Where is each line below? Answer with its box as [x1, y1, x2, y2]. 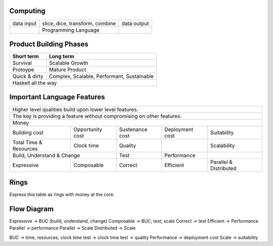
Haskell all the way [12, 79, 57, 87]
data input [12, 20, 37, 27]
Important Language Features [9, 93, 105, 101]
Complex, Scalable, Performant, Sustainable [49, 73, 154, 80]
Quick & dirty [12, 73, 44, 80]
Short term [12, 53, 39, 60]
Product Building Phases [9, 39, 88, 48]
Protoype [12, 66, 34, 73]
